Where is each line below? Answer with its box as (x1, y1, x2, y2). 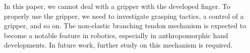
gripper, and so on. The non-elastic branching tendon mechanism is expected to (4, 20, 246, 31)
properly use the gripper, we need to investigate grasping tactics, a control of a (4, 10, 244, 21)
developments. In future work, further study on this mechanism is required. (4, 40, 233, 50)
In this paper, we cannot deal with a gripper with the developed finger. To (4, 1, 231, 11)
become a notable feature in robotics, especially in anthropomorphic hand (4, 30, 228, 40)
